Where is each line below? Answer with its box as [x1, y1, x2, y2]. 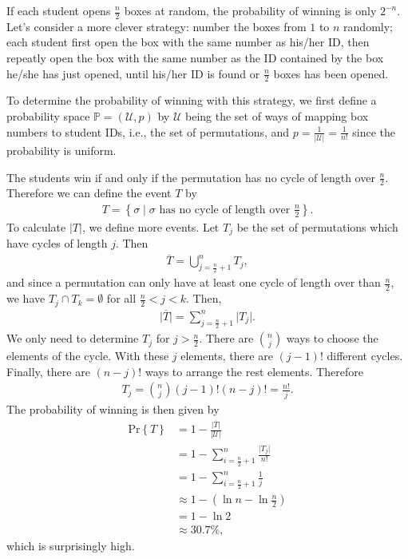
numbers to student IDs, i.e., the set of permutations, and [6, 123, 290, 140]
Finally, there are [6, 363, 90, 379]
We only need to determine [6, 330, 139, 347]
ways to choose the [286, 330, 378, 347]
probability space [6, 108, 90, 125]
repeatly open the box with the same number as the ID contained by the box [6, 50, 384, 66]
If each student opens [6, 2, 111, 18]
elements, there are [180, 347, 273, 364]
